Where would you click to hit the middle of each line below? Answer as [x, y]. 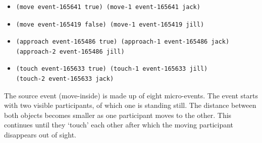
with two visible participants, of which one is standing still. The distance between [130, 105]
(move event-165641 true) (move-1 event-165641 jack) [108, 7]
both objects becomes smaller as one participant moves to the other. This [118, 115]
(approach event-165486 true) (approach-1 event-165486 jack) [123, 42]
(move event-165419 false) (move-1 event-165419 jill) [110, 24]
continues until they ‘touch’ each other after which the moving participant [119, 125]
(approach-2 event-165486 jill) [70, 51]
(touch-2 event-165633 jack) [65, 79]
